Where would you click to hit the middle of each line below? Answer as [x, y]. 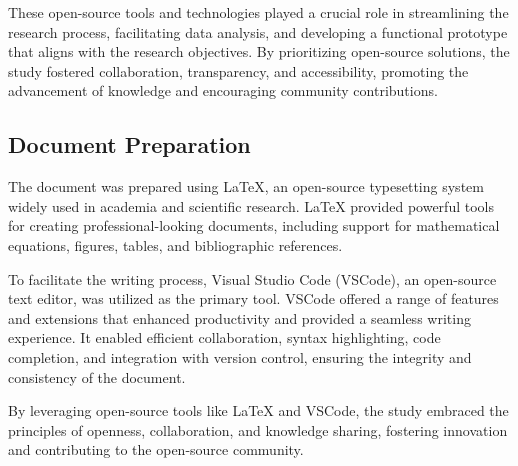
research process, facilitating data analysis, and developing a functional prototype [258, 31]
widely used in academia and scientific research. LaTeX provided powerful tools [251, 205]
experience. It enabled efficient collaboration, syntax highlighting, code [224, 337]
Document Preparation [129, 144]
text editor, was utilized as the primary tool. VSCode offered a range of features [253, 298]
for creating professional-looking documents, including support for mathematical [254, 225]
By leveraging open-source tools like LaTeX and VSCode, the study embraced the [258, 410]
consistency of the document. [97, 376]
